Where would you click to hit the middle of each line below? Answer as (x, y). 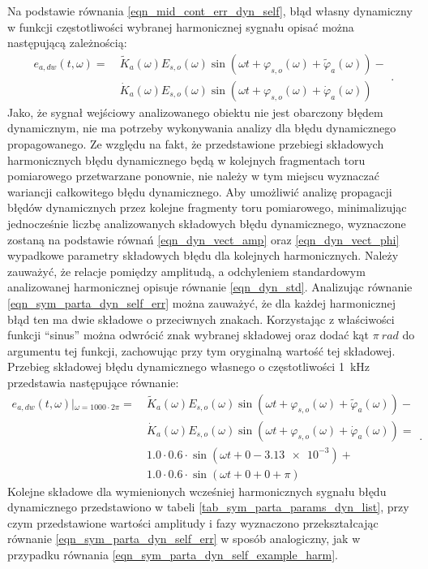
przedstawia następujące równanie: (93, 382)
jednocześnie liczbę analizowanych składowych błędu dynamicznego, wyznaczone (207, 223)
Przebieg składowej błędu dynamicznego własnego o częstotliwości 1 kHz (189, 366)
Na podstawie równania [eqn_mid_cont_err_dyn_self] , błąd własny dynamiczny (210, 11)
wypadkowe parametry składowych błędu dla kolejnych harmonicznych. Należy (203, 255)
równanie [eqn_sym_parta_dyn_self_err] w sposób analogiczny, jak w (184, 539)
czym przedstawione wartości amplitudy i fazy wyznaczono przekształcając (193, 522)
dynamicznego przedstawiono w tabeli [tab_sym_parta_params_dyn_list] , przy (208, 507)
